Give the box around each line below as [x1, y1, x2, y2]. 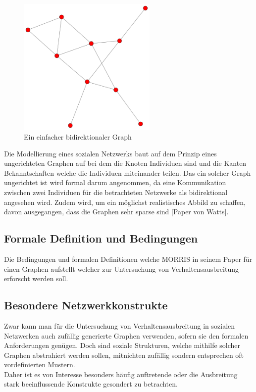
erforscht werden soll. [4, 273, 68, 284]
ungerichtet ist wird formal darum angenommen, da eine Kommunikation [4, 177, 226, 188]
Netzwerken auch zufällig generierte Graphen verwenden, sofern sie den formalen [4, 330, 249, 341]
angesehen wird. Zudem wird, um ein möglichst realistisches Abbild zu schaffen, [4, 196, 246, 207]
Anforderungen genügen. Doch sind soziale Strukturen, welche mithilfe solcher [4, 340, 241, 350]
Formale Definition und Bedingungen [4, 231, 198, 246]
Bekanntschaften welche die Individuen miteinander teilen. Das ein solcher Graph [4, 167, 251, 178]
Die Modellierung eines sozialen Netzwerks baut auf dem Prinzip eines [4, 148, 217, 158]
